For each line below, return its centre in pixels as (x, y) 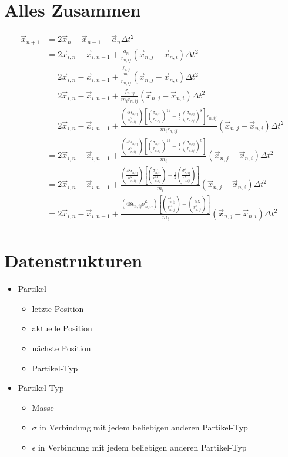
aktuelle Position (62, 328)
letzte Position (58, 308)
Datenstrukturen (73, 260)
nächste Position (61, 348)
